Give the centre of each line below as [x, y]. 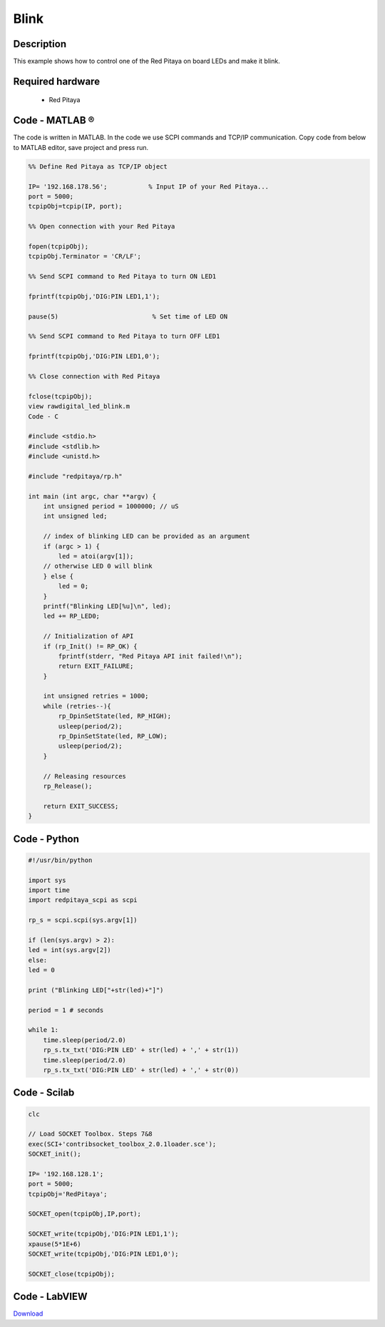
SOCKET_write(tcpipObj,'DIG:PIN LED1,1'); [103, 1234]
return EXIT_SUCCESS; [81, 806]
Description [40, 44]
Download [28, 1313]
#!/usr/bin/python [60, 860]
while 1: [43, 1030]
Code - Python [46, 839]
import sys [47, 880]
